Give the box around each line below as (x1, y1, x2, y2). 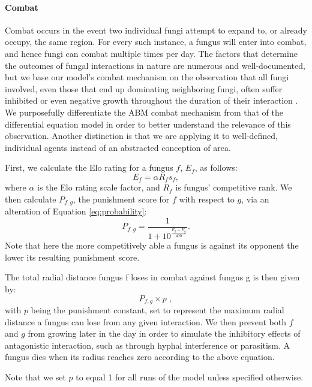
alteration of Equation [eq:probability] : (5, 205, 147, 217)
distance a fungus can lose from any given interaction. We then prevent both (5, 315, 286, 328)
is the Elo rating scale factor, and (37, 181, 160, 193)
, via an (241, 192, 269, 205)
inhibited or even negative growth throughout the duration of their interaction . (5, 94, 298, 107)
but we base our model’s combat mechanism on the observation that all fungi (5, 71, 289, 83)
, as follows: (194, 161, 238, 174)
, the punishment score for (73, 192, 170, 205)
